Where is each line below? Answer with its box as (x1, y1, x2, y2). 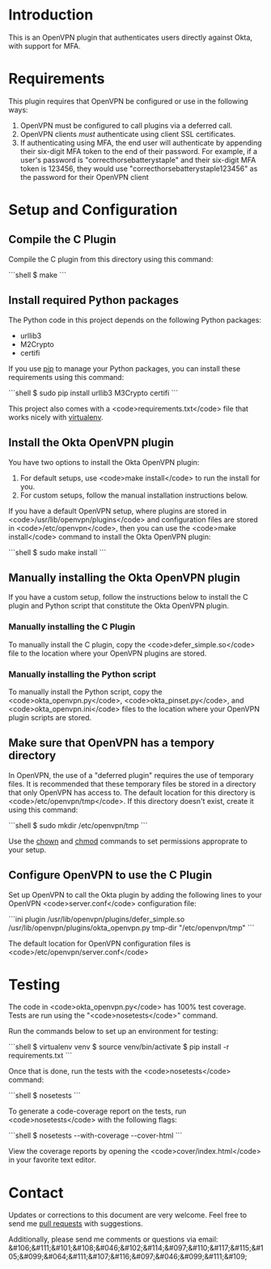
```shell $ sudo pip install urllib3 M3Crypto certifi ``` (8, 387, 179, 398)
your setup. (8, 844, 47, 854)
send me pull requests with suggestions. (8, 1219, 143, 1228)
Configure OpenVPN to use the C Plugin (8, 869, 213, 882)
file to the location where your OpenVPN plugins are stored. (8, 648, 207, 658)
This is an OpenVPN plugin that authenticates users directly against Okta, (8, 32, 253, 42)
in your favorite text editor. (8, 1155, 97, 1164)
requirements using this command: (8, 372, 125, 382)
